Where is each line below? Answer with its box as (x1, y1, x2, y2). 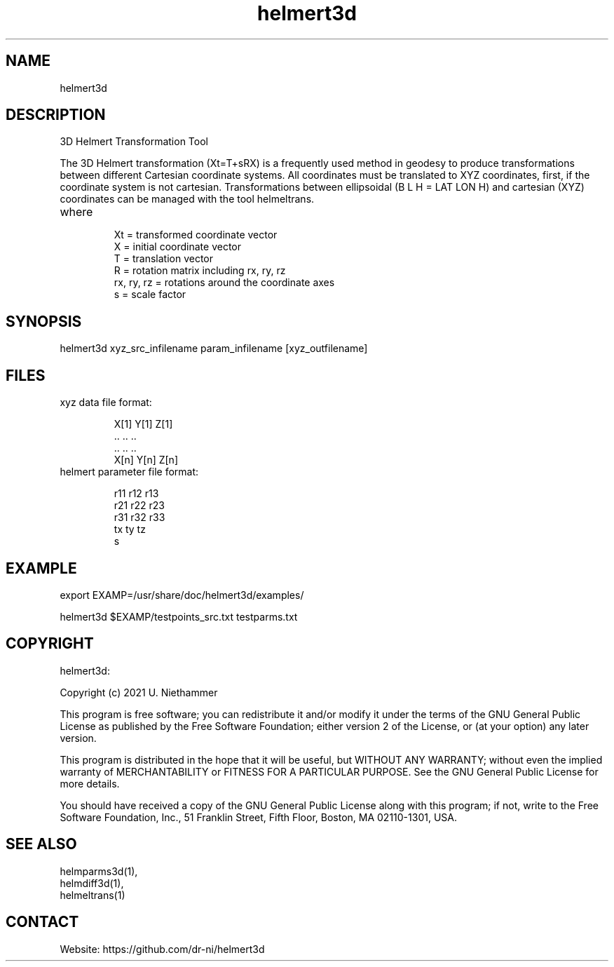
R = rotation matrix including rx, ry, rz (114, 264, 286, 277)
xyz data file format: (60, 396, 152, 409)
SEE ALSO (6, 835, 77, 853)
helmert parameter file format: (60, 466, 199, 478)
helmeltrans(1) (60, 888, 125, 901)
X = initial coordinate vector (114, 241, 242, 253)
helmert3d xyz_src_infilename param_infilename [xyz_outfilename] (60, 342, 368, 355)
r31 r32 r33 (114, 511, 165, 524)
